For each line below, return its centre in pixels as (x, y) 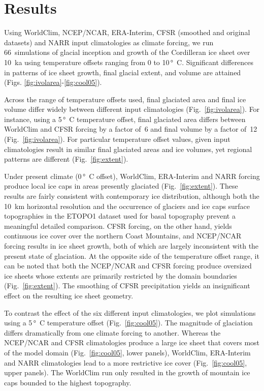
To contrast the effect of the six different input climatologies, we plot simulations (130, 312)
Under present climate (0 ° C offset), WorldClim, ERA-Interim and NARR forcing (132, 176)
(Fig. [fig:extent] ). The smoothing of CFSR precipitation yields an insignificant (127, 285)
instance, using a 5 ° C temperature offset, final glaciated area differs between (125, 119)
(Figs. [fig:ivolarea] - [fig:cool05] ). (53, 82)
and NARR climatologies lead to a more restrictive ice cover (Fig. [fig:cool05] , (126, 362)
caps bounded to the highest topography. (68, 382)
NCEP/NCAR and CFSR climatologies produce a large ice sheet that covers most (132, 342)
